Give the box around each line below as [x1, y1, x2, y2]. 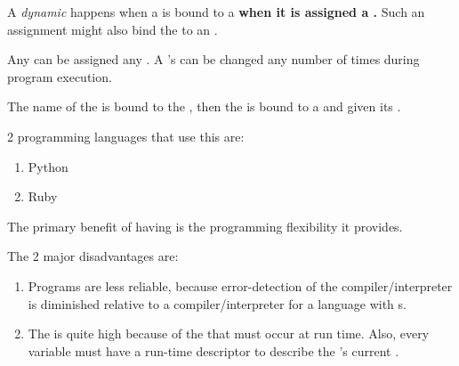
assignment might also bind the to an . [7, 20, 218, 38]
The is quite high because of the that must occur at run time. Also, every [28, 324, 430, 343]
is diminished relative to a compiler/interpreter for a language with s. [28, 294, 407, 313]
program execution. [7, 67, 112, 85]
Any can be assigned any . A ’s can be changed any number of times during [7, 50, 420, 69]
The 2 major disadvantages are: [7, 247, 179, 265]
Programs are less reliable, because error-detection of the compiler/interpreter [28, 276, 453, 295]
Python [28, 157, 68, 175]
